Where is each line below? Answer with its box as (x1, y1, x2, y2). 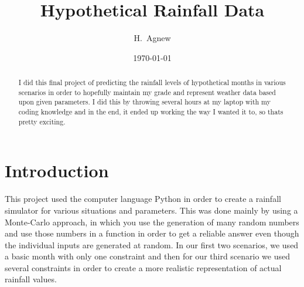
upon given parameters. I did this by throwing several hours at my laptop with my (18, 97, 271, 107)
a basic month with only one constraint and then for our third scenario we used (5, 250, 291, 262)
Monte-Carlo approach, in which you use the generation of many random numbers (5, 215, 299, 228)
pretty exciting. (18, 116, 66, 126)
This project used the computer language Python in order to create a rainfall (5, 193, 281, 205)
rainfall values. (5, 273, 57, 285)
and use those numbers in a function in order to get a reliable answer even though (5, 227, 299, 239)
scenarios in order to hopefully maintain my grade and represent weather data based (18, 87, 276, 97)
